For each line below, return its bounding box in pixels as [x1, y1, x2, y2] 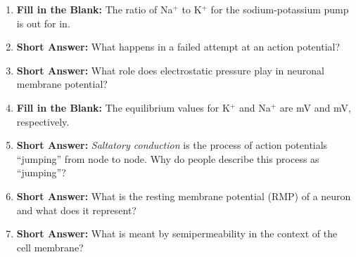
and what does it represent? [16, 202, 136, 217]
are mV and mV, [279, 100, 351, 114]
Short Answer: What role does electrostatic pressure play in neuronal [16, 62, 324, 77]
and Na [239, 100, 271, 114]
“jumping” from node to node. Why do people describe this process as [16, 151, 319, 166]
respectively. [16, 114, 70, 128]
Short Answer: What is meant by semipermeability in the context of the [16, 226, 338, 241]
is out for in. [16, 15, 70, 30]
